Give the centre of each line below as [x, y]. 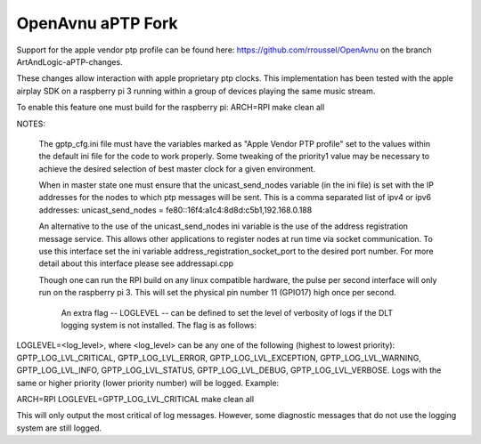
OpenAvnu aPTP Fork [97, 23]
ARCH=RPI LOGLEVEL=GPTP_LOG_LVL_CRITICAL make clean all [135, 399]
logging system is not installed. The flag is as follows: [159, 325]
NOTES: [31, 124]
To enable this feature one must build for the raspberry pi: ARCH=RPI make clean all [171, 108]
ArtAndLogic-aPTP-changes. [70, 61]
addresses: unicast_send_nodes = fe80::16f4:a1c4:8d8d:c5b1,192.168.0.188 [175, 210]
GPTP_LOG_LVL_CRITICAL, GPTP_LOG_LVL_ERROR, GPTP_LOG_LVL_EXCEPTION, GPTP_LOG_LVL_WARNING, [219, 358]
